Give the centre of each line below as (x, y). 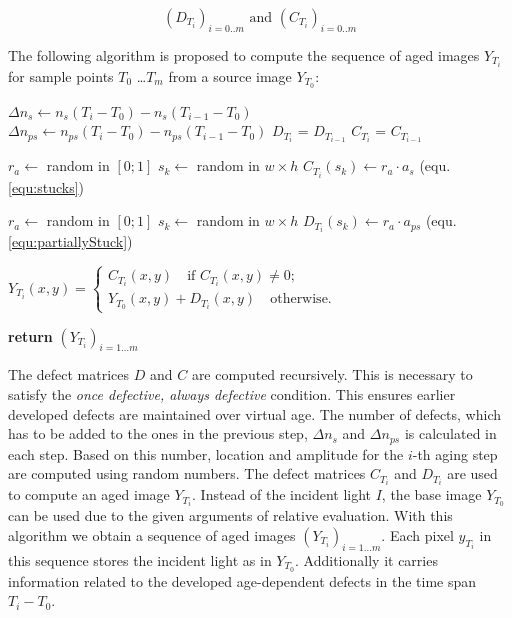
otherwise (299, 299)
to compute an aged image (89, 494)
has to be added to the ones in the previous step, (158, 433)
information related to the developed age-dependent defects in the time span (242, 580)
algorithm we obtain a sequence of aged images (152, 534)
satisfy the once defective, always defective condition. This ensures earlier (232, 393)
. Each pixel (417, 534)
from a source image (230, 75)
